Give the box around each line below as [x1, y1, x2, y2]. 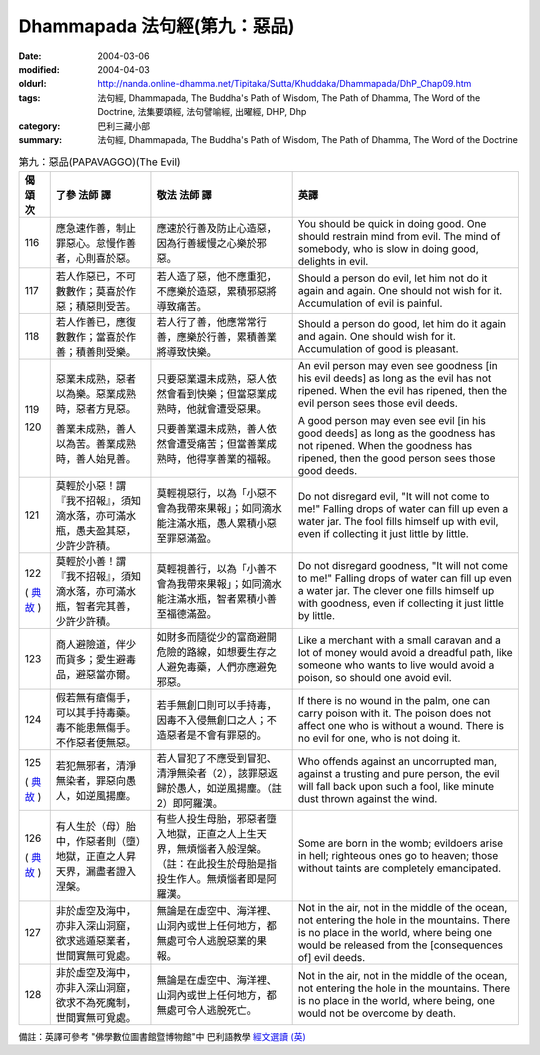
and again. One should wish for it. [297, 329, 457, 343]
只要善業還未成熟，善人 [156, 421, 267, 435]
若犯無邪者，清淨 [55, 758, 137, 772]
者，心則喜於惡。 [55, 251, 137, 265]
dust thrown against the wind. [297, 791, 438, 805]
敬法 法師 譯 [156, 188, 212, 202]
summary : [18, 133, 63, 145]
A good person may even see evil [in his [297, 413, 487, 427]
